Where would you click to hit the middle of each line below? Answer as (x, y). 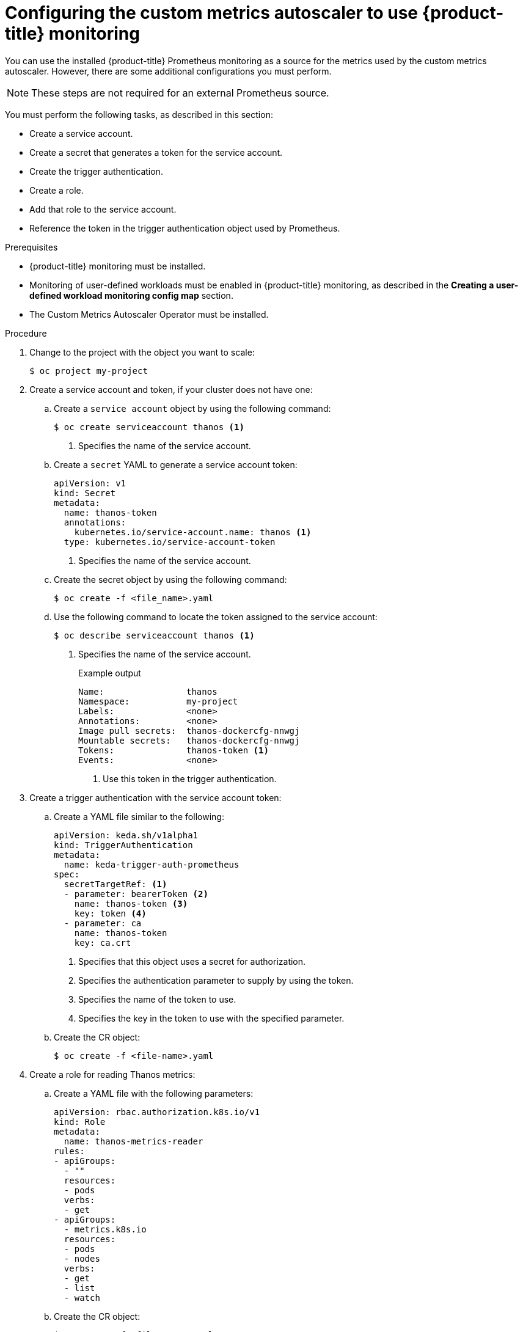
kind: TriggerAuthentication (123, 845)
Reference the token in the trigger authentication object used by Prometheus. (185, 228)
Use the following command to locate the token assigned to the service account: (216, 617)
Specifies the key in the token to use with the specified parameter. (211, 1018)
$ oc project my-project (89, 371)
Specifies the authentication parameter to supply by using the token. (216, 980)
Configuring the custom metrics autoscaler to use (212, 13)
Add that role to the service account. (103, 209)
